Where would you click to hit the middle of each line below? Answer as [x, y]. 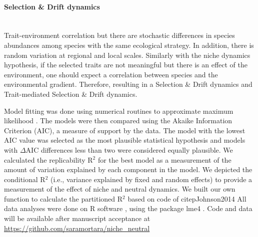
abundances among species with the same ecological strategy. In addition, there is [129, 45]
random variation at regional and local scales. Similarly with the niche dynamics [127, 55]
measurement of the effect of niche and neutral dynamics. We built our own [120, 189]
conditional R [25, 179]
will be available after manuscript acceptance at [77, 218]
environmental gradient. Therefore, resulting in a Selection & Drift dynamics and [128, 84]
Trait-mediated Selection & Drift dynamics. [71, 94]
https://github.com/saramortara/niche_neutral [77, 228]
